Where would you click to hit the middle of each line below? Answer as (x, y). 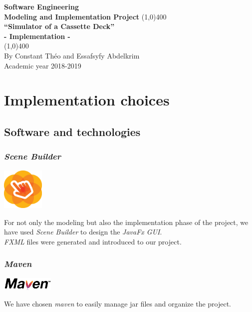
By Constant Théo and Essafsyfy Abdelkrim (72, 55)
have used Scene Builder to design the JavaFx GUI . (83, 232)
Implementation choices (87, 100)
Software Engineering (41, 6)
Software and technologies (72, 131)
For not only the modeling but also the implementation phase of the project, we (126, 222)
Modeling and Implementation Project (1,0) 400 (85, 16)
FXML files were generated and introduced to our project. (93, 241)
